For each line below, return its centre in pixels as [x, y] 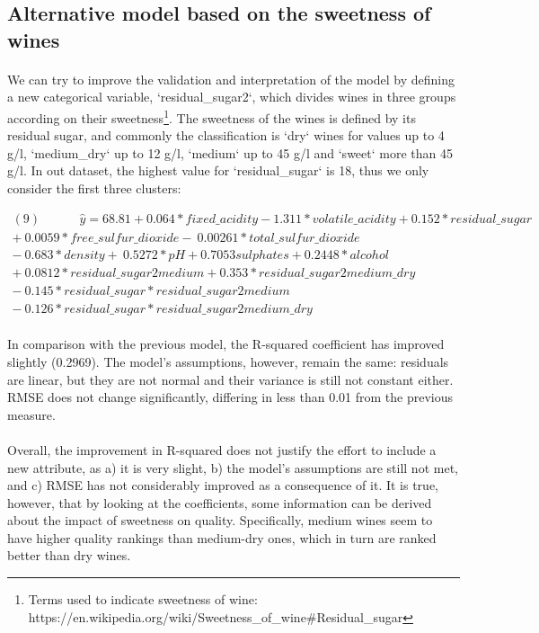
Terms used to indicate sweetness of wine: [143, 599]
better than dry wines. [69, 555]
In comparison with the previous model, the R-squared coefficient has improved [226, 344]
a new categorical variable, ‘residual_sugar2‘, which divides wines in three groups [232, 97]
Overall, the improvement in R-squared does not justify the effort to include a [222, 449]
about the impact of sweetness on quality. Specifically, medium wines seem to [220, 520]
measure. [31, 414]
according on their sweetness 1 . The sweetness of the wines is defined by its [212, 116]
